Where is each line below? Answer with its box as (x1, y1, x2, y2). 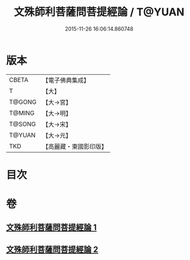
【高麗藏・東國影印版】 (42, 142, 107, 150)
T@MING (9, 108, 35, 117)
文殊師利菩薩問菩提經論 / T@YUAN (14, 5, 185, 19)
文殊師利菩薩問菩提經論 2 (6, 244, 99, 254)
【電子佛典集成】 (42, 76, 90, 84)
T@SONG (9, 120, 37, 128)
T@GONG (9, 98, 37, 106)
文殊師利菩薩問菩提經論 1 (6, 222, 97, 233)
